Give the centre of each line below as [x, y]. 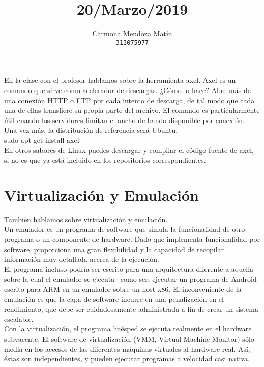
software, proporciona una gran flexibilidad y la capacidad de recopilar [114, 249]
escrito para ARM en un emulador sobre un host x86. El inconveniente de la [123, 289]
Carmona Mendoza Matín [132, 33]
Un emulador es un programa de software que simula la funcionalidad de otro [125, 229]
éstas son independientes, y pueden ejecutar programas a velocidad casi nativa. [127, 359]
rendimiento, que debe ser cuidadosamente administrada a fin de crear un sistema [131, 309]
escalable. [19, 318]
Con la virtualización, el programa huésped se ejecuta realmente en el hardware [128, 329]
